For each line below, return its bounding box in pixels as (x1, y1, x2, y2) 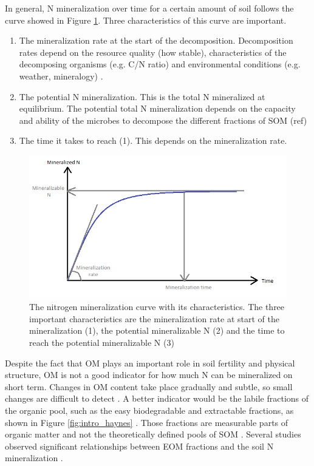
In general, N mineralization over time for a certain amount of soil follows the (5, 2, 294, 14)
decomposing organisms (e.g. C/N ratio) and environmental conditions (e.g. (19, 58, 301, 70)
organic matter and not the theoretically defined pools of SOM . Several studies (5, 428, 301, 441)
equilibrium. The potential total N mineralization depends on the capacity (19, 102, 296, 115)
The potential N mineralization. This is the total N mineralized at (19, 90, 265, 103)
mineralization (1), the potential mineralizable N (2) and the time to (29, 324, 285, 337)
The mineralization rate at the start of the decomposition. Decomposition (19, 34, 293, 47)
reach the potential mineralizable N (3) (29, 336, 174, 348)
